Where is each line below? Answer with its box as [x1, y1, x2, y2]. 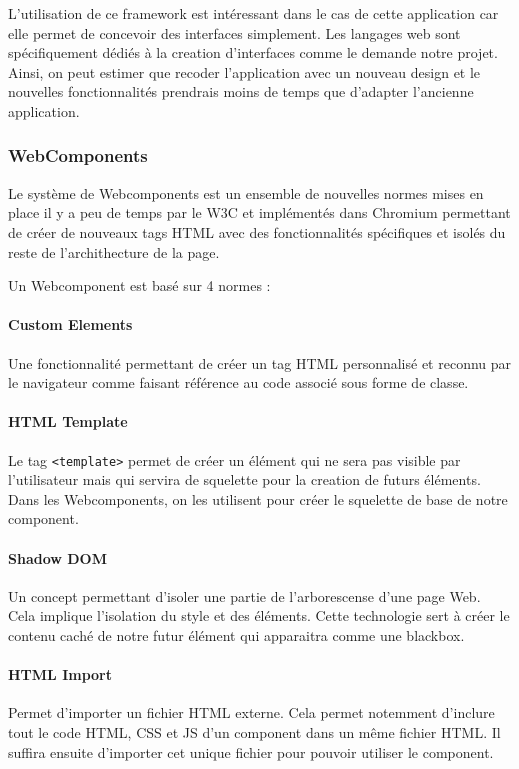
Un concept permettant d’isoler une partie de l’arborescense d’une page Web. [8, 585, 481, 606]
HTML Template [8, 411, 128, 432]
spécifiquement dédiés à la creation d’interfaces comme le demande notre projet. [8, 42, 498, 63]
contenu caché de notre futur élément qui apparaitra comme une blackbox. [8, 624, 465, 645]
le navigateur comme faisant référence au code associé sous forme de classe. [8, 372, 469, 393]
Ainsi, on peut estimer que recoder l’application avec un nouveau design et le [8, 61, 481, 82]
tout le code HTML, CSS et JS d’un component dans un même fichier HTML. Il [8, 721, 501, 742]
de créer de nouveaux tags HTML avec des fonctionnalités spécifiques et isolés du [8, 221, 506, 242]
